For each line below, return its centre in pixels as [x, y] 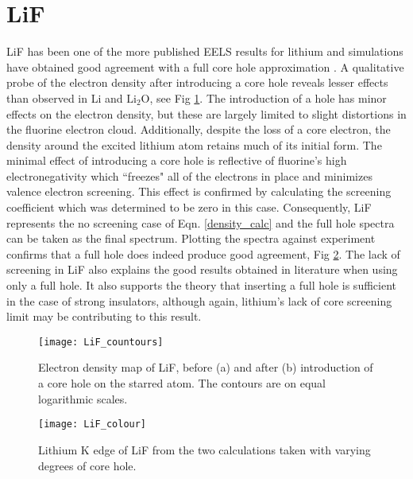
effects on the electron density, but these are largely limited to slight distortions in [206, 113]
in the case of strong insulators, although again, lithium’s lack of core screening [199, 300]
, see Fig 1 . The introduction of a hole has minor [268, 97]
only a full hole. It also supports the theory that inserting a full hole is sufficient [201, 285]
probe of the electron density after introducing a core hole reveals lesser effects [197, 82]
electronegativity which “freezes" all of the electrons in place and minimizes [189, 175]
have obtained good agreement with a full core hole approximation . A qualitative [205, 66]
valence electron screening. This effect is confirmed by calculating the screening [199, 191]
